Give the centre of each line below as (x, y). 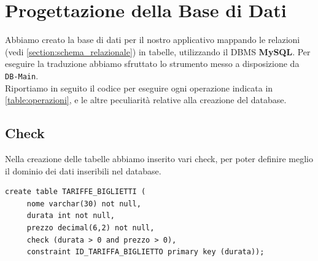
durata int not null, (71, 216)
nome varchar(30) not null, (84, 204)
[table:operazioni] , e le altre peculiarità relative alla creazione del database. (146, 100)
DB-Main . (22, 75)
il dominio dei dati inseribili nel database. (83, 170)
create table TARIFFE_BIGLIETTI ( (76, 192)
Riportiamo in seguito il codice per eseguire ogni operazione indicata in (139, 88)
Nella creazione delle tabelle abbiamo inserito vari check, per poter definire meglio (159, 158)
